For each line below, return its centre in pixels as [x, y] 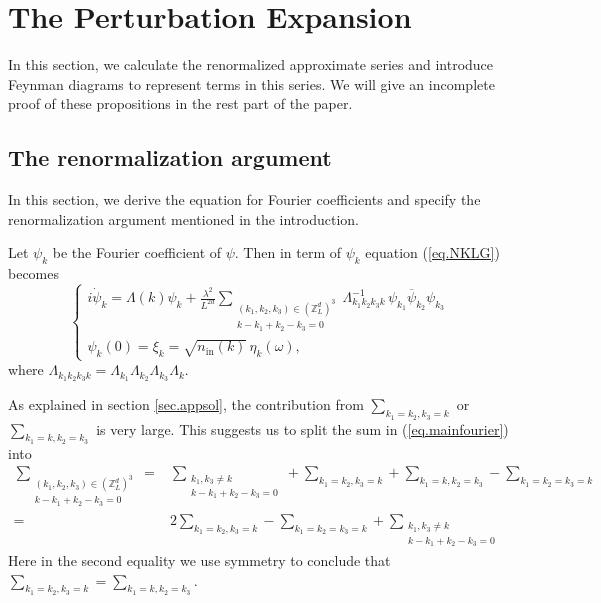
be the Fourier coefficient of [137, 252]
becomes [34, 273]
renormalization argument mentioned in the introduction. [183, 218]
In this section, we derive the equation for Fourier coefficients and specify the [244, 199]
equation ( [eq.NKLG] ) [432, 252]
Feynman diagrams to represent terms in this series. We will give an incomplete [251, 83]
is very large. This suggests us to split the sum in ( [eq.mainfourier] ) [302, 428]
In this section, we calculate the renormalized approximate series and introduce [251, 64]
